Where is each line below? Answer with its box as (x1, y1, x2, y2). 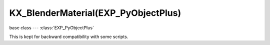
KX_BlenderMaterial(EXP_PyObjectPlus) (9, 7, 181, 18)
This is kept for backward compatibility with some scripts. (9, 34, 128, 40)
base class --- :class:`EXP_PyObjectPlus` (9, 25, 94, 31)
